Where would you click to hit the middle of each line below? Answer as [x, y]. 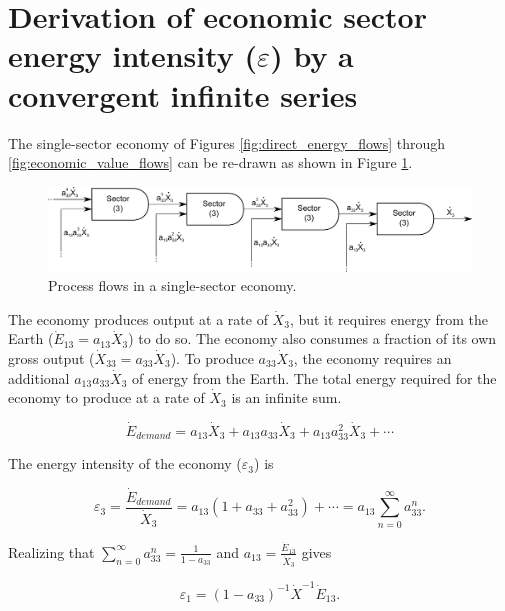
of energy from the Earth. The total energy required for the [314, 377]
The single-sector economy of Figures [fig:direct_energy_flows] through [227, 142]
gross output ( [51, 357]
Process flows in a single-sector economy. [172, 285]
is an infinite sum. [286, 397]
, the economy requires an [372, 357]
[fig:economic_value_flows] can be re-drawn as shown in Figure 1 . [210, 162]
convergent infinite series [183, 94]
